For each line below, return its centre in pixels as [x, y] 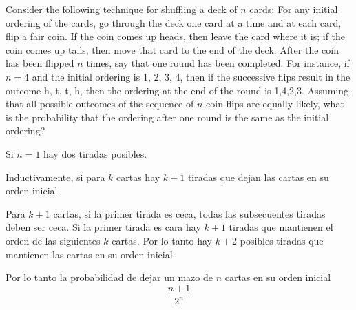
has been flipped [40, 63]
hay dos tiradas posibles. [95, 153]
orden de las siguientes [53, 240]
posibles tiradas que [282, 240]
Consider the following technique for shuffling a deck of [122, 9]
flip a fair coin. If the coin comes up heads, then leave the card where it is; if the [176, 36]
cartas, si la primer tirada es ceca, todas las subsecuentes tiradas [189, 213]
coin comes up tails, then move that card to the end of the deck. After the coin [172, 49]
